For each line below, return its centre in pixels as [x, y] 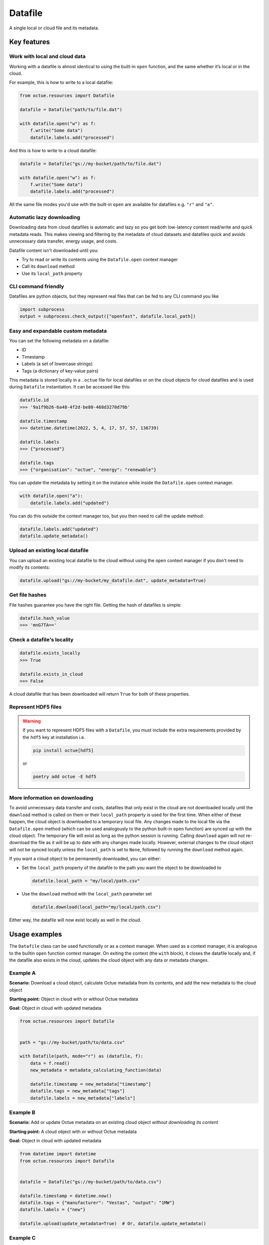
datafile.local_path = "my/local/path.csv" [86, 881]
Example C [22, 1238]
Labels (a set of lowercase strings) [57, 364]
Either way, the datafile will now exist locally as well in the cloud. [75, 920]
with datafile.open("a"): [51, 496]
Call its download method [48, 266]
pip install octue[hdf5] [64, 750]
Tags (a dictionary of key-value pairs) [60, 371]
